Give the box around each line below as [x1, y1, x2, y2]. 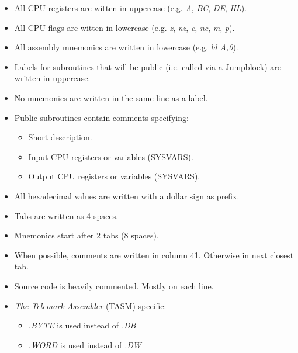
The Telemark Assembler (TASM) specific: [14, 299, 167, 312]
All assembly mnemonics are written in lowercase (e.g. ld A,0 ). [14, 41, 238, 53]
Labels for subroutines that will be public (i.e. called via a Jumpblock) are [14, 60, 281, 72]
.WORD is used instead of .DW [28, 338, 141, 351]
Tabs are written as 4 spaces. [14, 209, 119, 222]
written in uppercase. [14, 72, 91, 84]
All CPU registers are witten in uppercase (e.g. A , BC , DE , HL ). [14, 2, 247, 13]
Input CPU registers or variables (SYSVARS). [28, 150, 193, 162]
